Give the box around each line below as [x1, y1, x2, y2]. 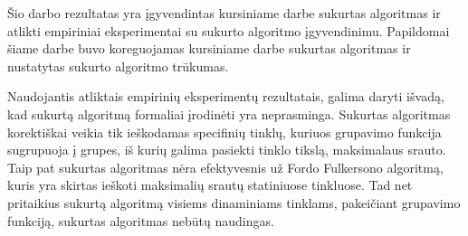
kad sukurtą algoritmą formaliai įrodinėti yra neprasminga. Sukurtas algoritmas [7, 104, 451, 123]
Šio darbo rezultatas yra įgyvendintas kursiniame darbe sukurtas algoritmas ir [7, 4, 441, 22]
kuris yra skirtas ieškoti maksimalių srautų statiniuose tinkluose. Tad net [7, 175, 413, 194]
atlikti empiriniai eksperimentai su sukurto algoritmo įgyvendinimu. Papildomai [7, 21, 450, 40]
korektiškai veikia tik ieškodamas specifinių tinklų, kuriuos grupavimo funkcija [7, 122, 442, 141]
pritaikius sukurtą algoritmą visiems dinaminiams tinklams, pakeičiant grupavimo [7, 193, 461, 212]
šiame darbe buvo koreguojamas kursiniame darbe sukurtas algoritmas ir [7, 39, 411, 58]
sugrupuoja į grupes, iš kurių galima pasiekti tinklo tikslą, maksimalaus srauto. [7, 140, 446, 159]
